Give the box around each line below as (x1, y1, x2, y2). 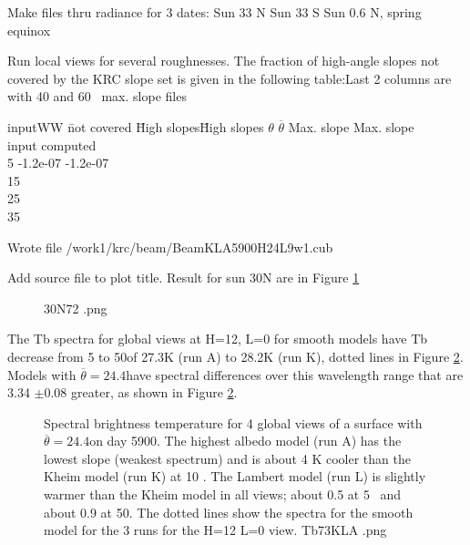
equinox (7, 20, 51, 39)
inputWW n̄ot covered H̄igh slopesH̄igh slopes (7, 117, 264, 136)
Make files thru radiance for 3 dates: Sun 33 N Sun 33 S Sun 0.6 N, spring (7, 3, 422, 21)
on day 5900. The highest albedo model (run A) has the (89, 431, 402, 450)
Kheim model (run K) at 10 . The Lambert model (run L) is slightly (44, 467, 426, 486)
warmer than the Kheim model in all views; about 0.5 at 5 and (44, 485, 402, 504)
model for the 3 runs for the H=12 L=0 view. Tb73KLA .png (44, 520, 387, 540)
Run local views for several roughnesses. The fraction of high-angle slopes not (7, 51, 440, 70)
